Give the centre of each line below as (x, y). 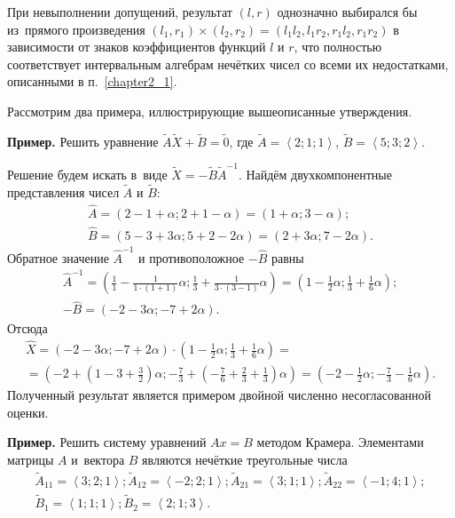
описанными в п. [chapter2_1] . (92, 81)
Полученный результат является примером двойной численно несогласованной (220, 395)
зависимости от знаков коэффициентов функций (137, 47)
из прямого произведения (76, 29)
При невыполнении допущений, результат (120, 12)
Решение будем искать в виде (87, 175)
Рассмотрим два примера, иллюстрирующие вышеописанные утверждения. (210, 111)
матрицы (31, 459)
